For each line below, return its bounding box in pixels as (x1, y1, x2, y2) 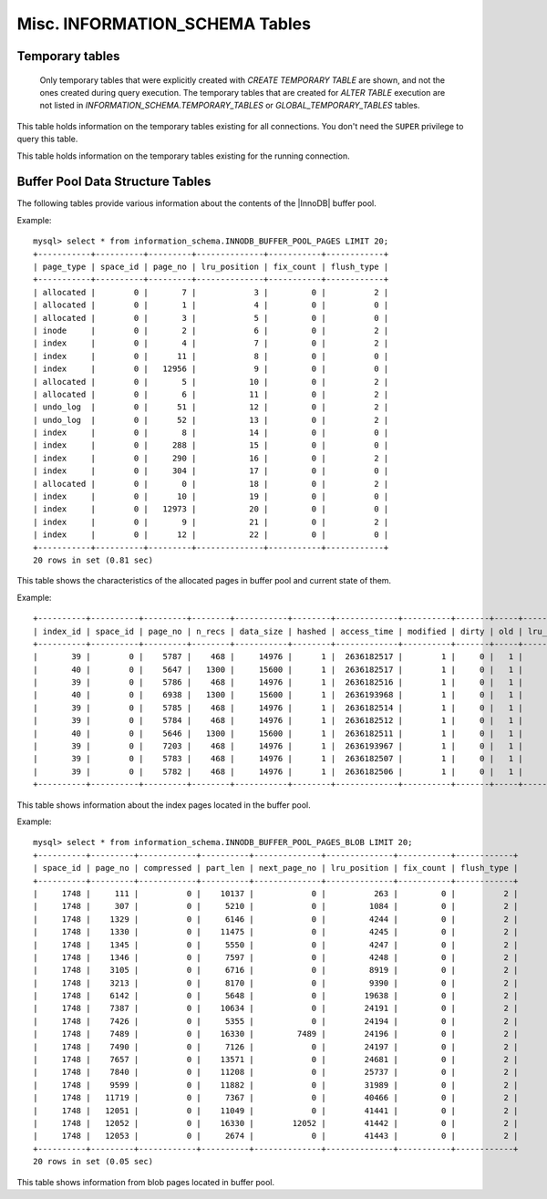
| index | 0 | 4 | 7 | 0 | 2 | (33, 338, 389, 348)
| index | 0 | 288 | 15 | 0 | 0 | (33, 440, 389, 450)
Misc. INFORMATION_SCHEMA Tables (16, 14, 312, 34)
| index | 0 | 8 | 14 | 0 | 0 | (33, 428, 389, 438)
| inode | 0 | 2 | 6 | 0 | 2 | (33, 325, 389, 336)
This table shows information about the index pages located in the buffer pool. (16, 799, 311, 811)
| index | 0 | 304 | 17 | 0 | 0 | (33, 466, 389, 476)
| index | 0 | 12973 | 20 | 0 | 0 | (33, 504, 389, 514)
